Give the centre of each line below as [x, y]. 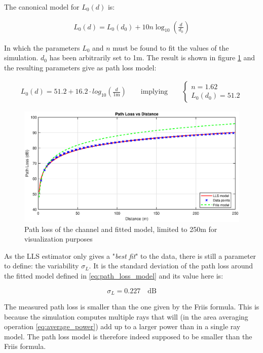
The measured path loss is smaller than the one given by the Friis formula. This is [132, 307]
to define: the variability [42, 266]
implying [154, 92]
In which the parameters [42, 47]
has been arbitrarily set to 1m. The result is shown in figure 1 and [152, 57]
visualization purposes [59, 239]
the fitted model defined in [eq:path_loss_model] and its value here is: [114, 276]
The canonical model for [42, 7]
